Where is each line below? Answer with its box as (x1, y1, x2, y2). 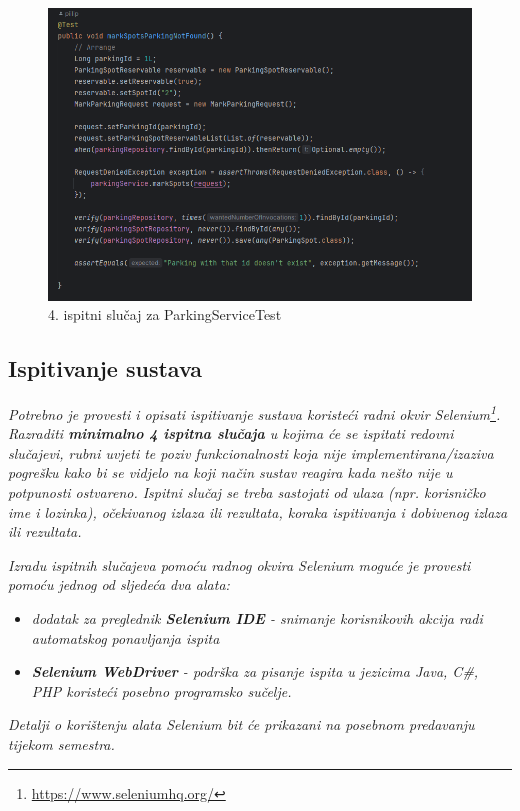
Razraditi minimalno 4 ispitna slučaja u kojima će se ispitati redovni (8, 423, 454, 444)
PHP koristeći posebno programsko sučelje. (31, 680, 292, 701)
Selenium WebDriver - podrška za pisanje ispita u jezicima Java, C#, (31, 661, 479, 682)
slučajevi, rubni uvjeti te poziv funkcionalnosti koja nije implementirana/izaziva (8, 442, 494, 463)
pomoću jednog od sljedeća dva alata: (8, 574, 230, 595)
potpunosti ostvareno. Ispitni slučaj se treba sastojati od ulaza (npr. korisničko (8, 482, 486, 503)
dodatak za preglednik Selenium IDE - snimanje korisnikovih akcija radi (31, 608, 483, 629)
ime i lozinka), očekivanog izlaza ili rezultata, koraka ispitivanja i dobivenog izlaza (8, 501, 508, 522)
